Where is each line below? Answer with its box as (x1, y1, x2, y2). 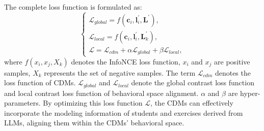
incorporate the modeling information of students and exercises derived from (4, 107, 243, 118)
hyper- (240, 87, 260, 98)
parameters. (4, 97, 41, 108)
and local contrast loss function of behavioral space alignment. (4, 87, 199, 98)
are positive (214, 56, 250, 67)
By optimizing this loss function (43, 97, 143, 108)
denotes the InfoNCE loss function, (71, 56, 180, 67)
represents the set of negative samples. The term (44, 67, 196, 78)
